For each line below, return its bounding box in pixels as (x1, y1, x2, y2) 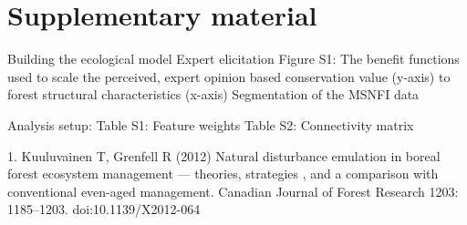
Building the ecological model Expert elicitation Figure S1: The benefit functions (7, 49, 460, 68)
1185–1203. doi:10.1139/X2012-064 (7, 199, 201, 219)
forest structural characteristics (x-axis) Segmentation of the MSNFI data (7, 85, 420, 104)
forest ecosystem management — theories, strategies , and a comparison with (7, 164, 439, 183)
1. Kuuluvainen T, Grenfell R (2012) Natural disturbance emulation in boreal (7, 146, 441, 165)
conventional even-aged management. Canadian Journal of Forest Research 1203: (7, 181, 459, 200)
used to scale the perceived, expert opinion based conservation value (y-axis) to (7, 66, 451, 86)
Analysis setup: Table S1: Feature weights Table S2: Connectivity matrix (7, 115, 414, 134)
